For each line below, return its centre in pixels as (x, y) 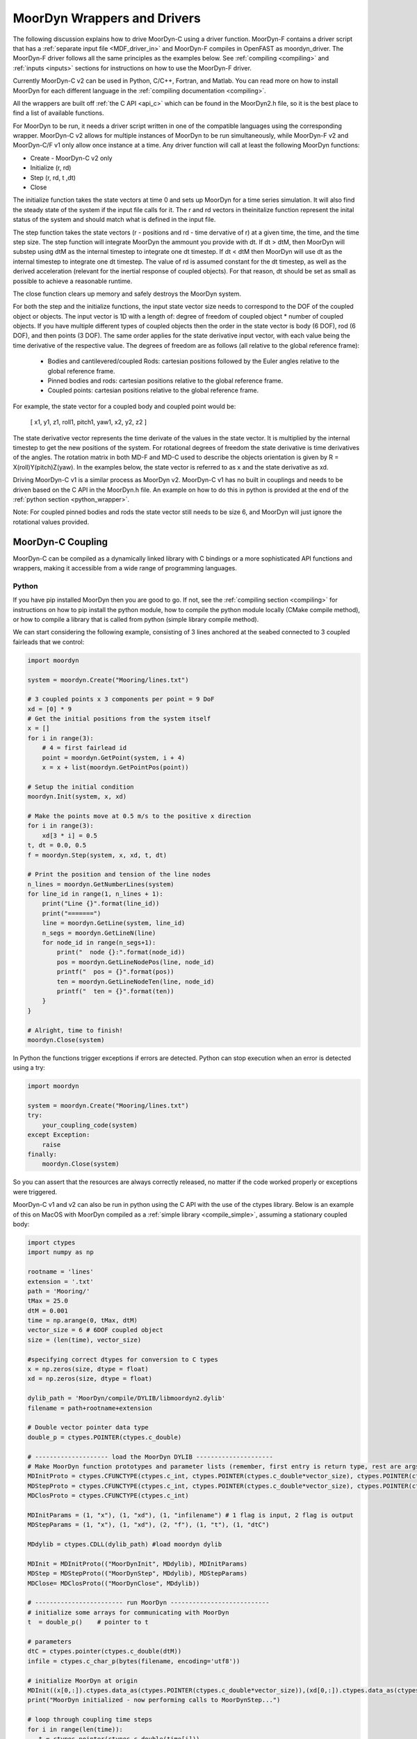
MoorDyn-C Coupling (60, 542)
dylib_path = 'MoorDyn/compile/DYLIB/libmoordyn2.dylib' (126, 1399)
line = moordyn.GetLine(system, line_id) (114, 923)
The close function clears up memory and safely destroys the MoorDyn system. (127, 294)
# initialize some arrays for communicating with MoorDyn (128, 1612)
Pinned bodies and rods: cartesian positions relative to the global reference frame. (165, 381)
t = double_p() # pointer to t (88, 1622)
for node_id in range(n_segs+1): (99, 943)
